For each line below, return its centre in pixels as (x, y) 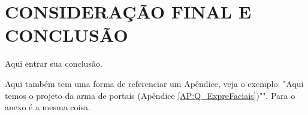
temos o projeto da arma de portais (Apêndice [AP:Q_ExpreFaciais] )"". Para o (150, 95)
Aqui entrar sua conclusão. (54, 63)
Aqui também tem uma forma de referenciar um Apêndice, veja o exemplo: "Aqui (154, 83)
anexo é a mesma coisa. (48, 107)
